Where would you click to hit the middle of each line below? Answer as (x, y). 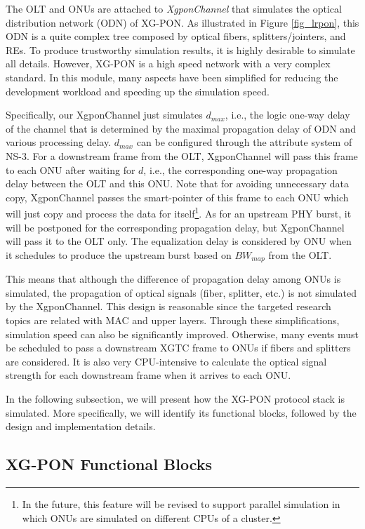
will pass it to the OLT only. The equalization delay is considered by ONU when (179, 241)
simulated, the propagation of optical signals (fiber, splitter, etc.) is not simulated (181, 292)
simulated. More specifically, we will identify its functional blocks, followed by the (181, 412)
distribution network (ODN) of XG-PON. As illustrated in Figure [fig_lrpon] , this (182, 22)
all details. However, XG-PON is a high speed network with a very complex (168, 63)
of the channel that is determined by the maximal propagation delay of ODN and (181, 128)
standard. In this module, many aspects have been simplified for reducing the (172, 77)
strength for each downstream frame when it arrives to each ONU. (148, 375)
